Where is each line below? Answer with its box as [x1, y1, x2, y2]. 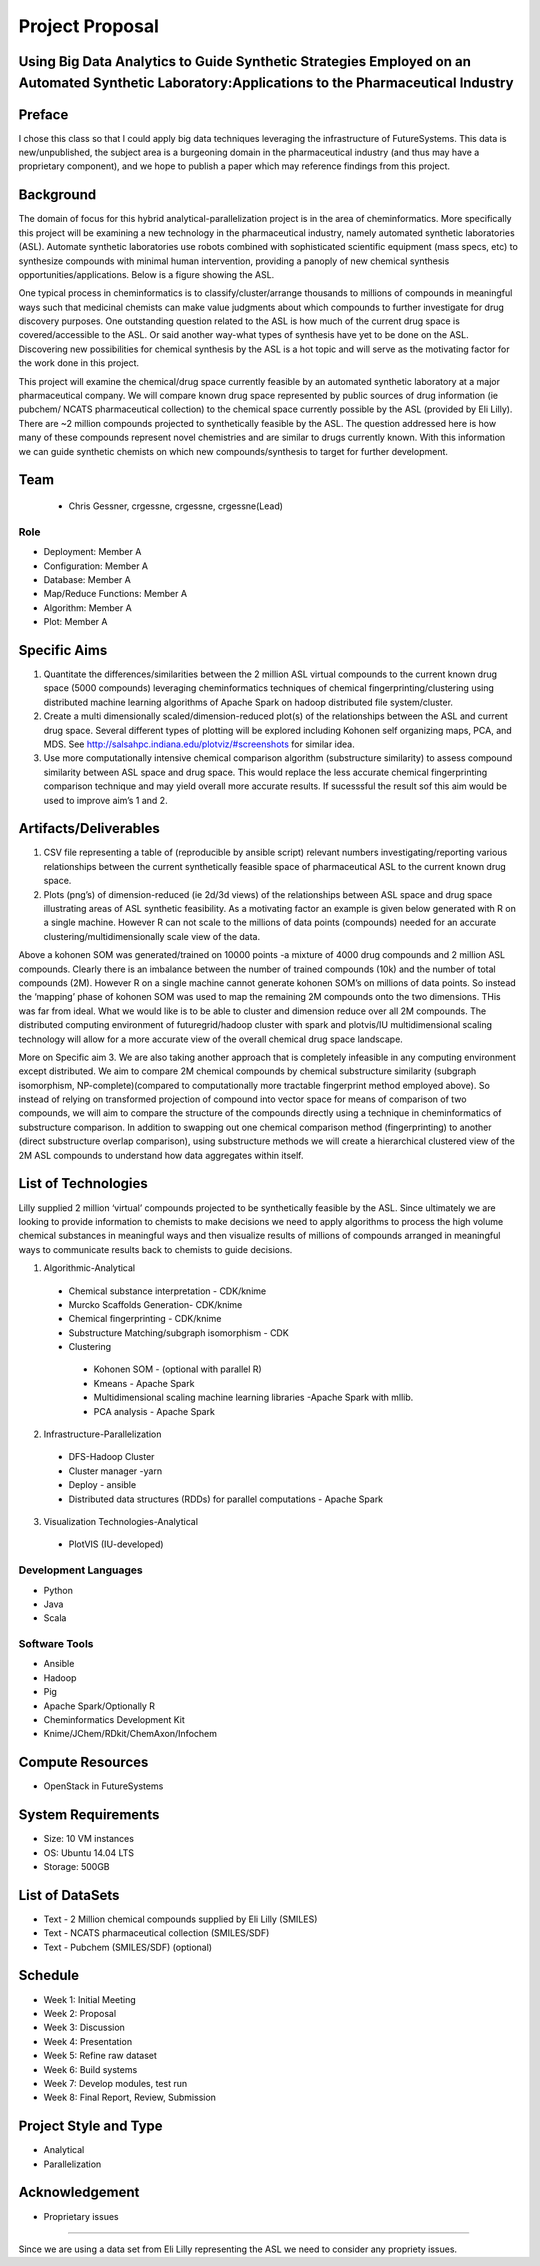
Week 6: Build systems [43, 2063, 138, 2075]
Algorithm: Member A [43, 601, 132, 614]
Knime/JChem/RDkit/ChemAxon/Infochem [43, 1728, 217, 1740]
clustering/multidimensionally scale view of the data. [43, 930, 260, 942]
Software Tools [18, 1637, 94, 1651]
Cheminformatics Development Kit [43, 1713, 185, 1725]
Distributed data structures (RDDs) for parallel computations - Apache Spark [68, 1493, 384, 1505]
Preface [18, 106, 69, 123]
